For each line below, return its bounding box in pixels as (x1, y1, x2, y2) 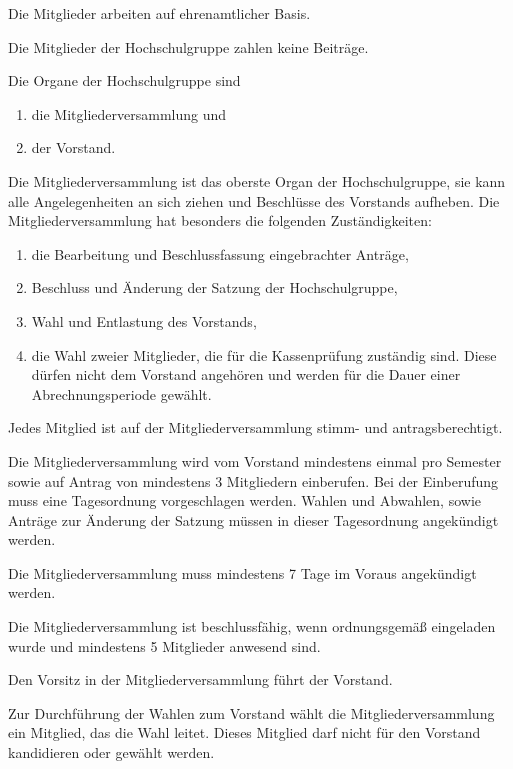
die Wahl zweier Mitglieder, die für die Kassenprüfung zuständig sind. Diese (31, 344, 497, 365)
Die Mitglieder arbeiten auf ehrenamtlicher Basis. (8, 3, 311, 23)
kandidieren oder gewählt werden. (8, 742, 215, 763)
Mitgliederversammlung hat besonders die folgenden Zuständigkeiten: (8, 210, 432, 231)
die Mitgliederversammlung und (31, 103, 227, 124)
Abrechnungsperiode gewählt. (31, 383, 212, 404)
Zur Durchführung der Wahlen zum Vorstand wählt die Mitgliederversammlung (8, 702, 495, 723)
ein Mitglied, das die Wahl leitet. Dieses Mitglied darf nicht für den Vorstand (8, 722, 481, 743)
